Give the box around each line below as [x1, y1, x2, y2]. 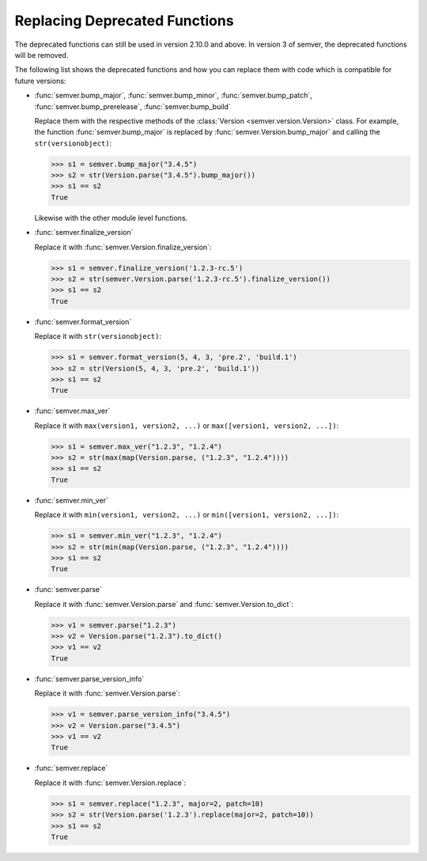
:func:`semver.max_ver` [34, 406, 111, 415]
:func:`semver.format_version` [34, 317, 132, 326]
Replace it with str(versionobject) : [34, 332, 162, 341]
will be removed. [14, 50, 69, 59]
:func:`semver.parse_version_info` [34, 673, 145, 684]
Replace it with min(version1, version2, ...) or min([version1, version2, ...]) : [34, 510, 339, 520]
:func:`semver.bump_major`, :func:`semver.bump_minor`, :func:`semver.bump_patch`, [34, 91, 312, 101]
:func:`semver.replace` [34, 764, 108, 773]
